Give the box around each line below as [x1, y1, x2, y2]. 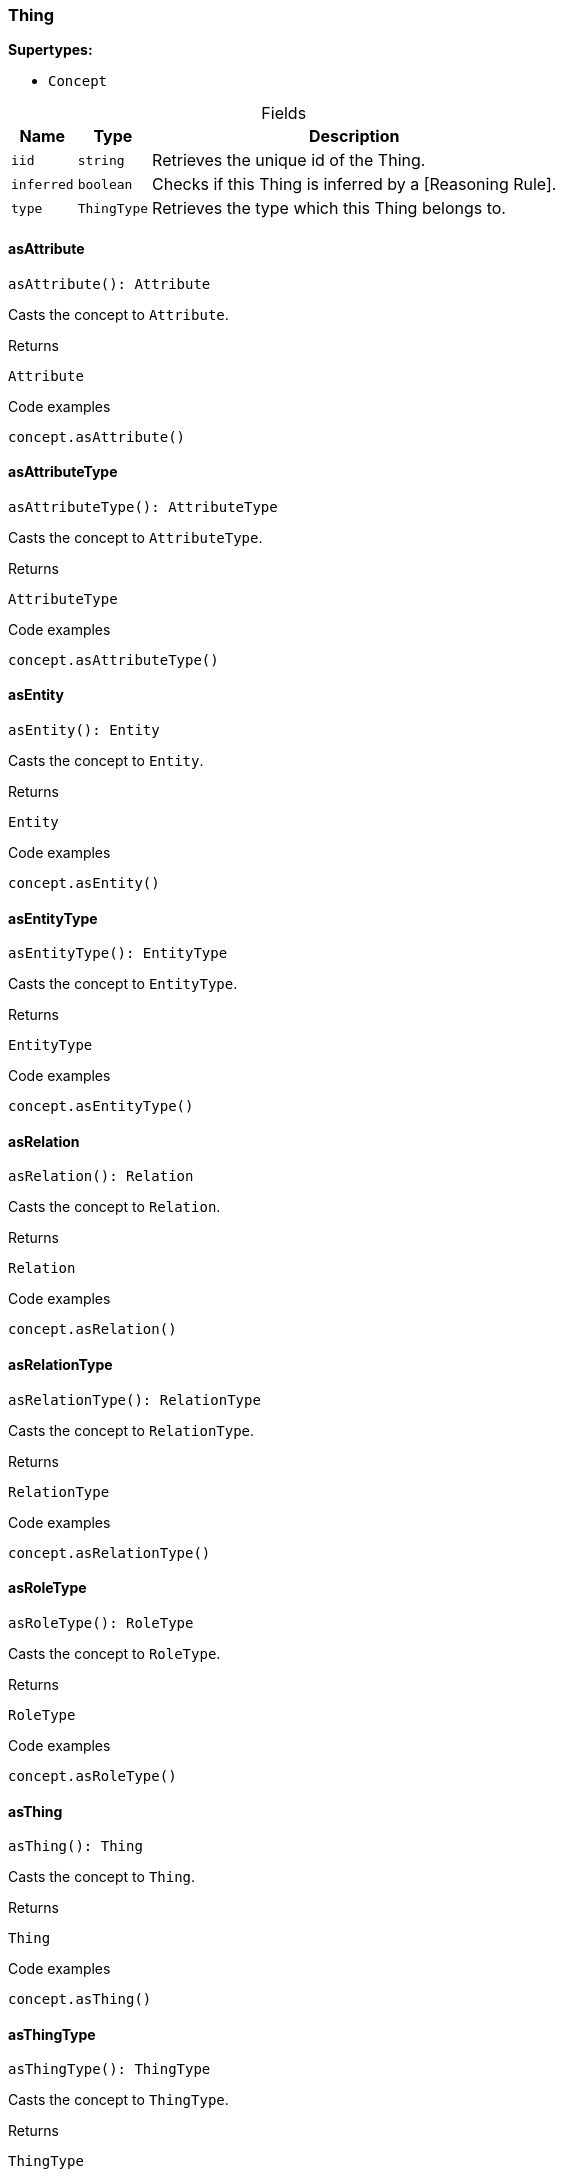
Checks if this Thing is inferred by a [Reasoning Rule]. [152, 174, 557, 195]
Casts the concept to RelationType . [8, 1421, 255, 1439]
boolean [77, 176, 133, 192]
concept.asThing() [8, 1991, 152, 2008]
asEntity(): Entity [8, 722, 160, 739]
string [77, 152, 125, 168]
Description [309, 126, 400, 147]
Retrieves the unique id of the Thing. [152, 150, 426, 171]
